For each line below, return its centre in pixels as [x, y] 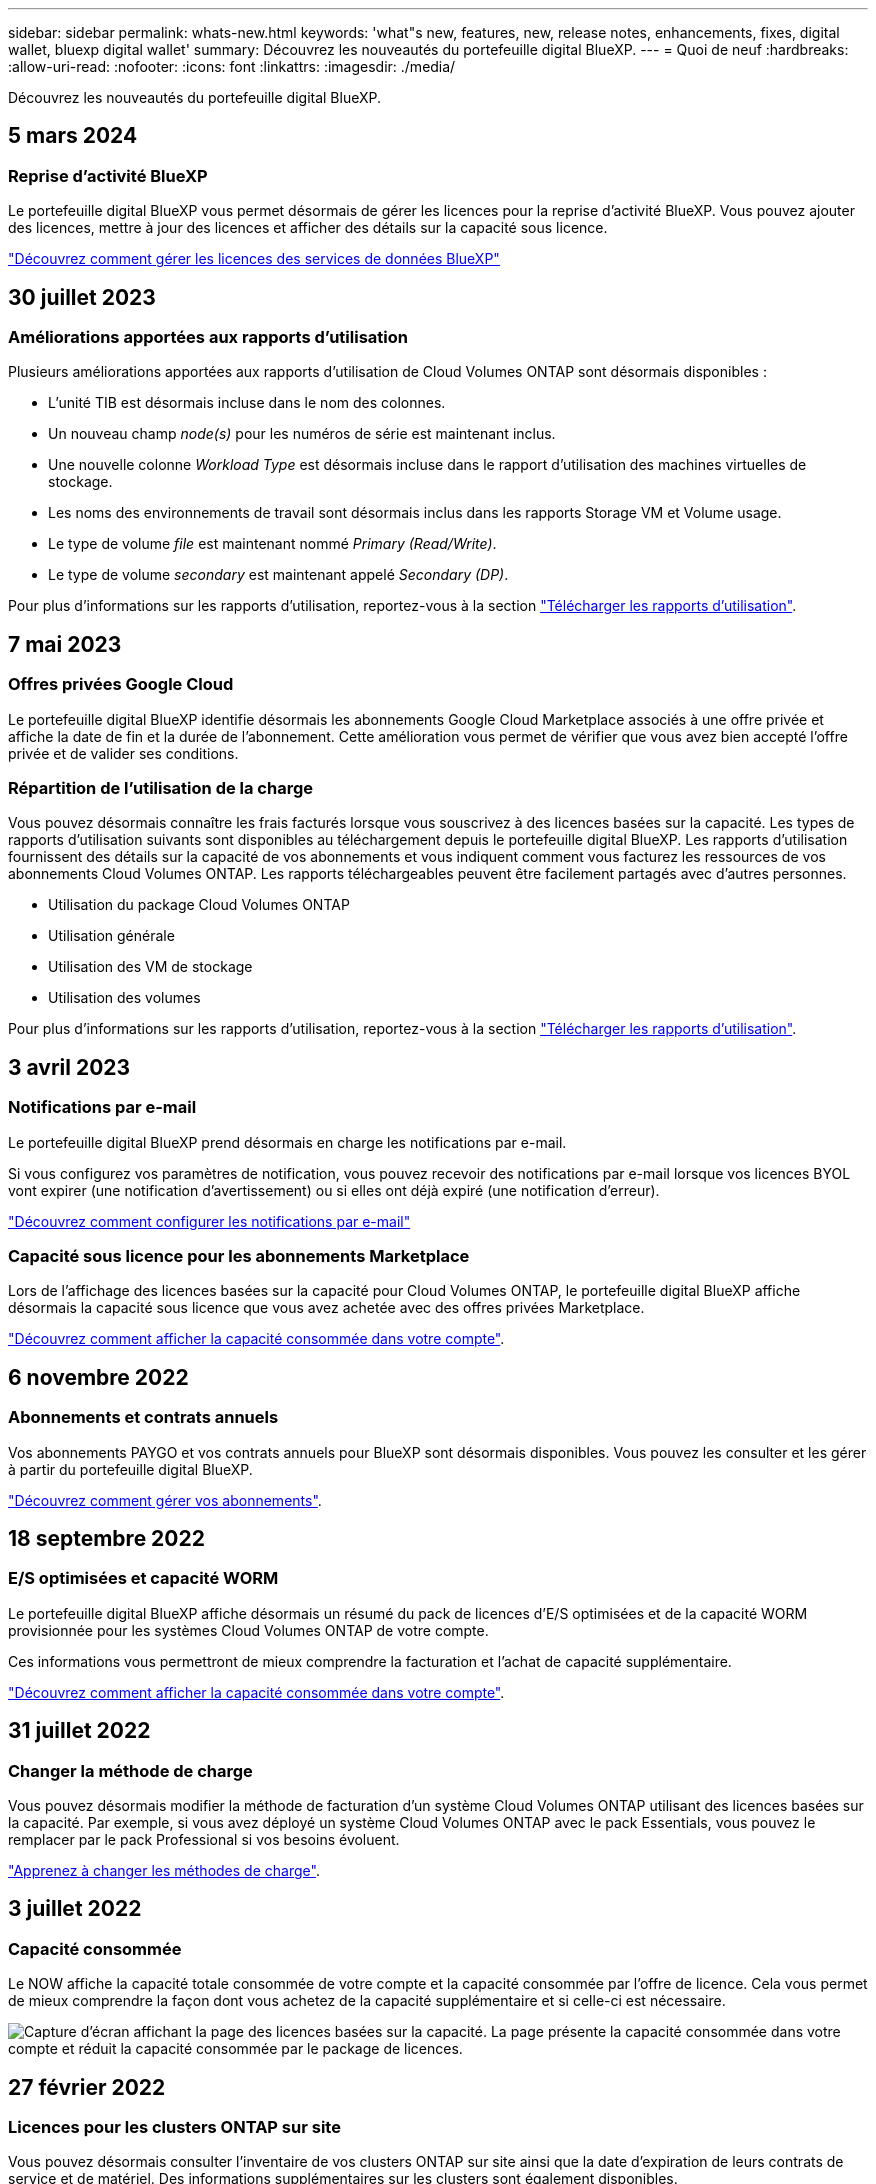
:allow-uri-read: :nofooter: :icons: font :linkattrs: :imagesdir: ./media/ [232, 66]
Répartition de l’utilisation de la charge [161, 788]
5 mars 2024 [73, 136]
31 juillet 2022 [79, 1731]
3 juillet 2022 [75, 1909]
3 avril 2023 [69, 1067]
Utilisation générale [111, 936]
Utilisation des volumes [124, 998]
